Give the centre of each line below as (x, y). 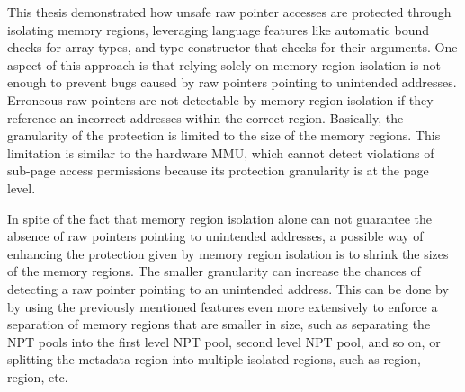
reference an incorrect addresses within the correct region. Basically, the (206, 117)
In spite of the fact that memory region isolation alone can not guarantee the (219, 218)
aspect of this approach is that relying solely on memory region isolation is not (224, 64)
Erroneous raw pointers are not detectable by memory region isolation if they (220, 99)
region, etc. (38, 376)
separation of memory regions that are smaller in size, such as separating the (219, 324)
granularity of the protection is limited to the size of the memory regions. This (224, 135)
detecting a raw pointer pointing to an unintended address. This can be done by (228, 288)
